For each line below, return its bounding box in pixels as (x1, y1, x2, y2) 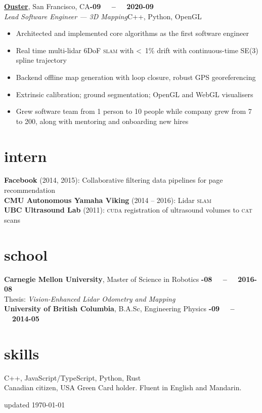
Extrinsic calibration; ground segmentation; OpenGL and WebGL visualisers (16, 89, 253, 99)
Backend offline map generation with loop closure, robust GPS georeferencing (16, 71, 256, 82)
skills (4, 343, 39, 363)
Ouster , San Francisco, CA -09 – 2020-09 (4, 1, 154, 11)
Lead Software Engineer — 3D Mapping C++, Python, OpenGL (4, 11, 202, 21)
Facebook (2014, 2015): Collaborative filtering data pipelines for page (4, 175, 223, 185)
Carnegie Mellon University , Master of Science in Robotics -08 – (4, 273, 227, 284)
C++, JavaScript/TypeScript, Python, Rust (4, 372, 141, 383)
